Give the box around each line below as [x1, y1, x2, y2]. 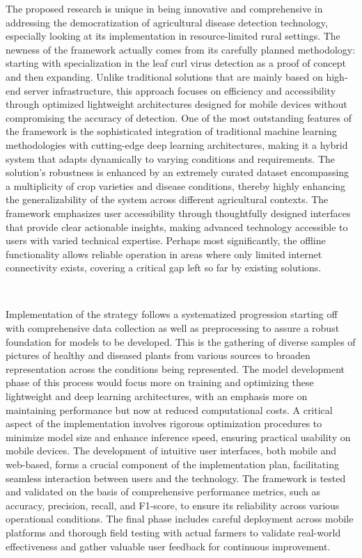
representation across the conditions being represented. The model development [6, 361, 345, 376]
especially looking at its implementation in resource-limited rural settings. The [6, 29, 340, 43]
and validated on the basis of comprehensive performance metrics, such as [6, 484, 321, 499]
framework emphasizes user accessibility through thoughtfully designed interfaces [6, 205, 351, 220]
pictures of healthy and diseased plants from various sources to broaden [6, 348, 310, 362]
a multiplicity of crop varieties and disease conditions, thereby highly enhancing [6, 178, 346, 193]
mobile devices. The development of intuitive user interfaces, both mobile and [6, 443, 337, 458]
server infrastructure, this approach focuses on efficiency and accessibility [24, 83, 336, 97]
